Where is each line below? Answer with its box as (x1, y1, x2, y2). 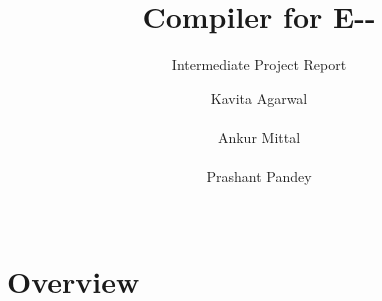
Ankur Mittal (217, 126, 301, 147)
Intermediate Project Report (171, 54, 347, 75)
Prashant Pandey (206, 166, 312, 187)
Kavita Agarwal (210, 87, 308, 108)
